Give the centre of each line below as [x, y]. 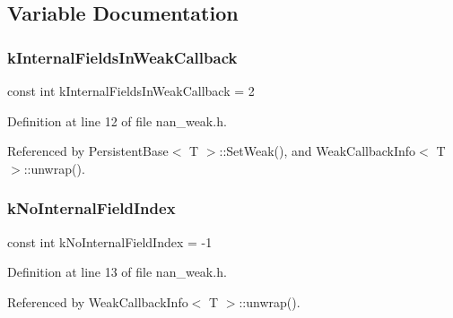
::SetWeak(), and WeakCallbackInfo [318, 151]
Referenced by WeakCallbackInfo [98, 301]
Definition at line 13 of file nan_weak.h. [117, 272]
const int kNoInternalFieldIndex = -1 [110, 241]
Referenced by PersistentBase [88, 151]
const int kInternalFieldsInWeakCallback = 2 [131, 90]
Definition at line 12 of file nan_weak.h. [117, 120]
